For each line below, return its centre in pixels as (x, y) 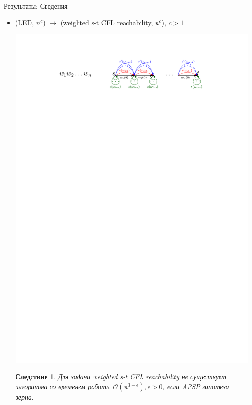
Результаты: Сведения (36, 6)
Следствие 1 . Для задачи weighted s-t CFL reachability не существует (121, 377)
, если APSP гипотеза (196, 386)
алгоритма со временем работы (63, 386)
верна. (24, 397)
